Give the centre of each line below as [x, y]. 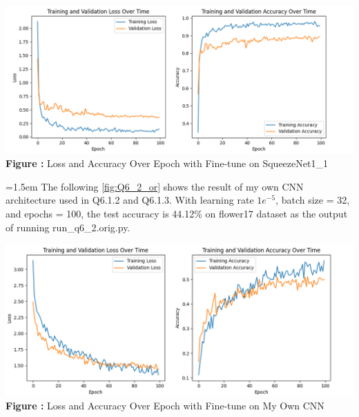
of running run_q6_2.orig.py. [68, 227]
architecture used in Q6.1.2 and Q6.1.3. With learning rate [130, 200]
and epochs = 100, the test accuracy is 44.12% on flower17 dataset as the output [177, 213]
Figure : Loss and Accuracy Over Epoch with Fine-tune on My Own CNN [165, 406]
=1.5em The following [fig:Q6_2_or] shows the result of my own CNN [155, 186]
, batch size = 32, [313, 200]
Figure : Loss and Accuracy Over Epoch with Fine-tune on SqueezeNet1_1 [167, 163]
